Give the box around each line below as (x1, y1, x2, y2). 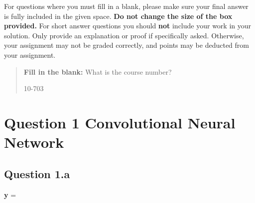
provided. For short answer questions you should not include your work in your (4, 20, 252, 31)
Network (4, 132, 64, 152)
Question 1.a (4, 166, 70, 181)
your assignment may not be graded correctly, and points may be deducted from (4, 40, 249, 50)
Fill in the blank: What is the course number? (23, 66, 172, 77)
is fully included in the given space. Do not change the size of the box (4, 10, 233, 21)
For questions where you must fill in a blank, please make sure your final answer (4, 1, 249, 11)
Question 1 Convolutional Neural (4, 112, 236, 132)
